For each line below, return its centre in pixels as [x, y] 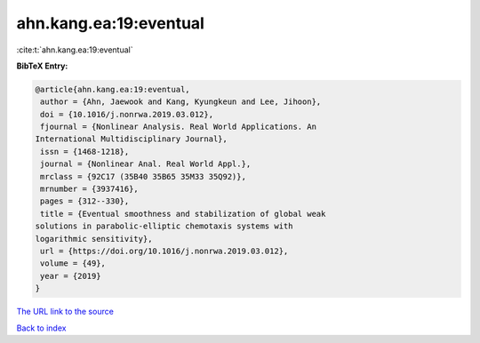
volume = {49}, [73, 263]
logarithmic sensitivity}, [94, 239]
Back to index [41, 328]
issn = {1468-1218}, [85, 152]
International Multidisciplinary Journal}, [132, 139]
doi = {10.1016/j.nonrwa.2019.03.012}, [127, 114]
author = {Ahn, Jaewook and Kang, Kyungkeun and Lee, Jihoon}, [181, 102]
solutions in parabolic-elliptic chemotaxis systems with [164, 226]
